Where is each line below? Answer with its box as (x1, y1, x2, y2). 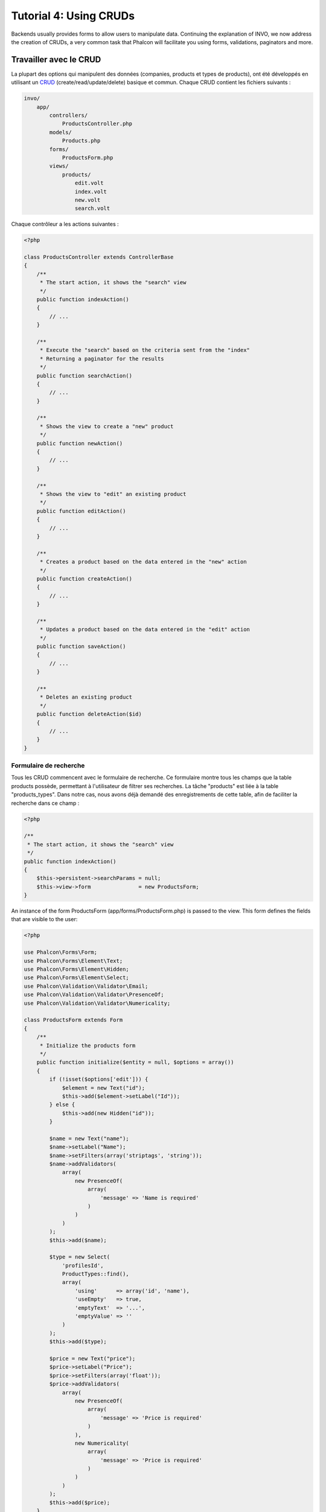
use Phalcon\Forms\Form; (24, 949, 98, 956)
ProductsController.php (62, 120, 133, 127)
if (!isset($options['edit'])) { (49, 1076, 149, 1083)
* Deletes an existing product (39, 694, 133, 701)
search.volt (74, 205, 110, 212)
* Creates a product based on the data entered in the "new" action (39, 558, 247, 565)
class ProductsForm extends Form (24, 1017, 123, 1023)
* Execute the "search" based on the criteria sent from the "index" (39, 347, 251, 354)
